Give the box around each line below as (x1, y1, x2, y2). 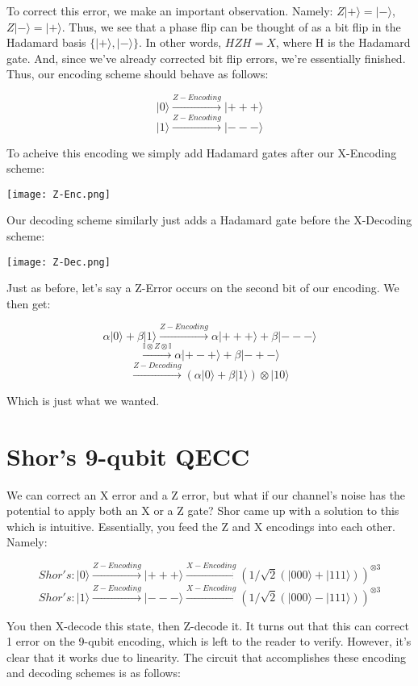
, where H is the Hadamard (275, 34, 411, 51)
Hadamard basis (6, 34, 86, 51)
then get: (6, 295, 51, 312)
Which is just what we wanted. (6, 391, 160, 408)
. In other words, (139, 34, 222, 51)
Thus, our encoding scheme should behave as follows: (6, 65, 269, 82)
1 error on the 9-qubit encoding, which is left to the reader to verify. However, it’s (6, 633, 412, 650)
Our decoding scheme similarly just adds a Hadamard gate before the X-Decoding (6, 211, 412, 228)
